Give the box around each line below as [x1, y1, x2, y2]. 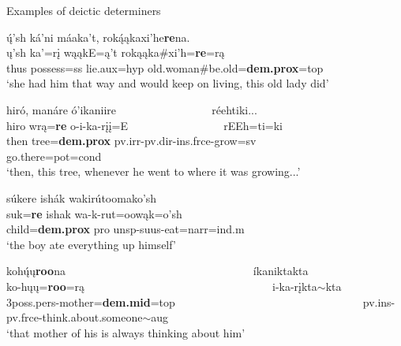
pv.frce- [6, 309, 43, 326]
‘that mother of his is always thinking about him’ [6, 324, 245, 340]
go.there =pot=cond [6, 147, 102, 164]
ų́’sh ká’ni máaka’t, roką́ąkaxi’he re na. [6, 28, 190, 45]
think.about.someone [42, 309, 143, 326]
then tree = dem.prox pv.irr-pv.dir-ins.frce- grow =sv [6, 132, 257, 149]
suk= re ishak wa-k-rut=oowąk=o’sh [6, 205, 182, 221]
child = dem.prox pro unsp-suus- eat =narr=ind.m [6, 221, 245, 237]
